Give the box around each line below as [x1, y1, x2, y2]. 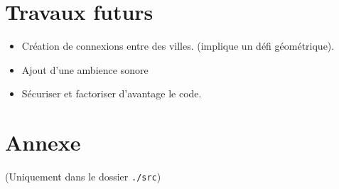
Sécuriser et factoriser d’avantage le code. [21, 86, 202, 101]
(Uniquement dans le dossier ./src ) [5, 169, 161, 184]
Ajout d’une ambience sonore [21, 62, 149, 77]
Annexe [5, 128, 81, 157]
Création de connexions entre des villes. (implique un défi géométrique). [21, 38, 335, 53]
